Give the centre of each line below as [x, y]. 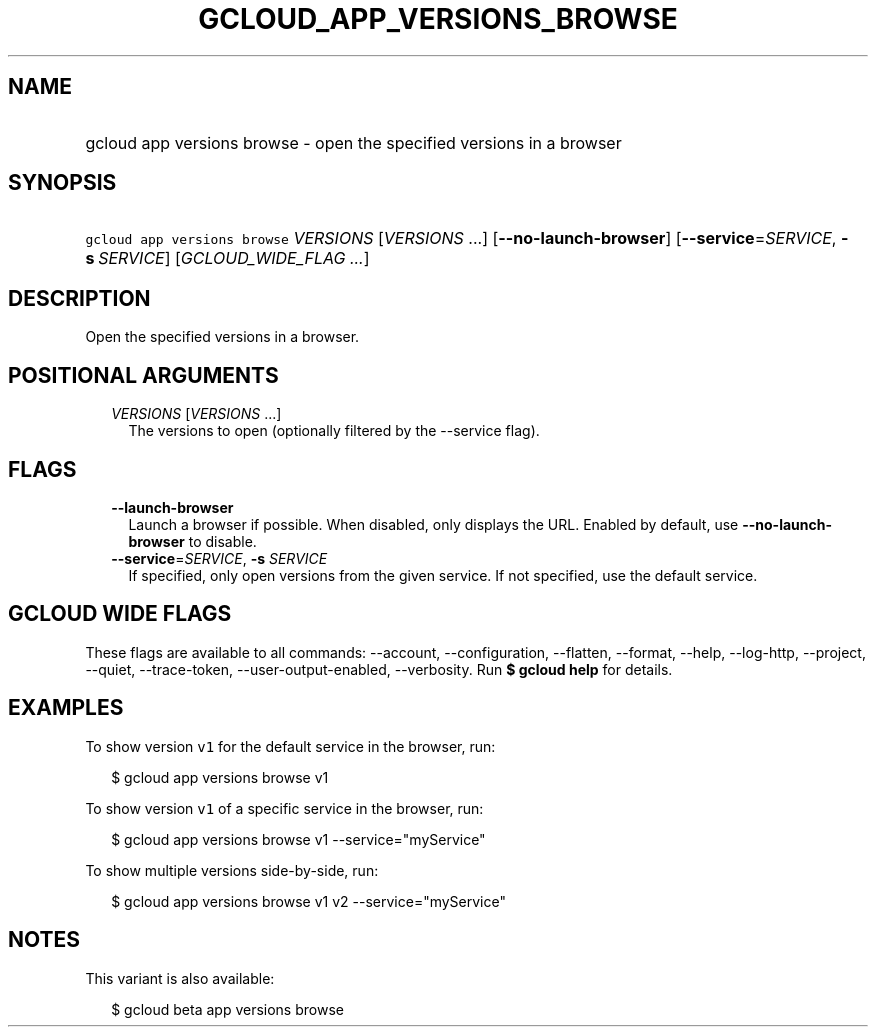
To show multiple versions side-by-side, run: [232, 870]
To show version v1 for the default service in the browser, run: [290, 746]
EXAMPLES [66, 708]
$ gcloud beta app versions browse [227, 1009]
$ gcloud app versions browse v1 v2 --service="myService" [308, 901]
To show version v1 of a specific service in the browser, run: [284, 808]
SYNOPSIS [62, 183]
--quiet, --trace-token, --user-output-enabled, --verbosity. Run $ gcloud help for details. [379, 669]
